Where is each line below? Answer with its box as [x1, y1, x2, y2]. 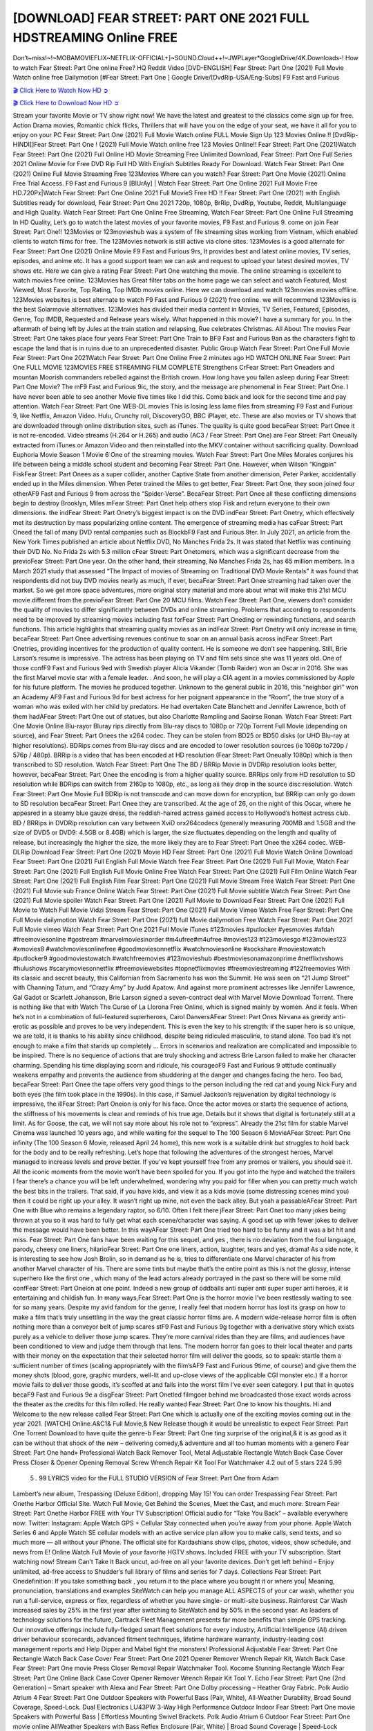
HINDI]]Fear [12, 141, 47, 149]
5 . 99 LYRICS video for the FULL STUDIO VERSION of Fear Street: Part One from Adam [30, 1473, 279, 1482]
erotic [12, 1022, 30, 1031]
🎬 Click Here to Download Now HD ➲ [12, 98, 119, 107]
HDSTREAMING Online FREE [12, 30, 178, 45]
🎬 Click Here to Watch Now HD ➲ [12, 86, 108, 94]
